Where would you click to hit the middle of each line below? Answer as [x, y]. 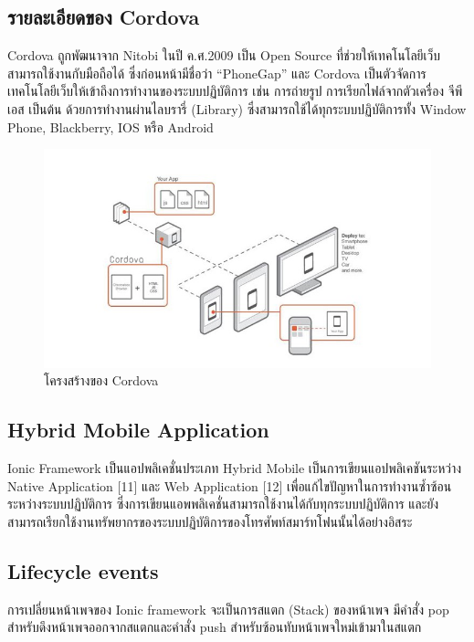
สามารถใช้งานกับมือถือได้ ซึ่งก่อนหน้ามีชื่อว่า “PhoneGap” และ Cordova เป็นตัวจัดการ [217, 73]
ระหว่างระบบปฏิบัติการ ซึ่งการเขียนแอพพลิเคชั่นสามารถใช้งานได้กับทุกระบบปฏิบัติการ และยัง [223, 504]
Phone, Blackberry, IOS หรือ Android [111, 126]
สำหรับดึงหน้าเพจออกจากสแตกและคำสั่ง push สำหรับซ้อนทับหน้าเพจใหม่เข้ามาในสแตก [215, 627]
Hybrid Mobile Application [138, 430]
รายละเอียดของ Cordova [104, 17]
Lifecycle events [83, 571]
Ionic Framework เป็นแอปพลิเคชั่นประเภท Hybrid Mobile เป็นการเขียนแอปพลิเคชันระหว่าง [235, 468]
